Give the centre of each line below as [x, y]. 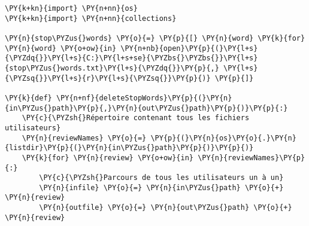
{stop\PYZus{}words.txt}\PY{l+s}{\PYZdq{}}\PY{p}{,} [112, 68]
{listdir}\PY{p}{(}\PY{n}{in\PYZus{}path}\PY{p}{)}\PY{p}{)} [129, 148]
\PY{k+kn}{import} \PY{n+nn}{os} [71, 8]
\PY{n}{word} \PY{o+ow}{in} [61, 48]
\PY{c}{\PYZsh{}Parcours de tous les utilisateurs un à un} [161, 178]
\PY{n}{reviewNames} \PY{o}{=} [84, 138]
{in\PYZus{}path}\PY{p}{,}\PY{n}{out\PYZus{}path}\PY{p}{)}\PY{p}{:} [146, 108]
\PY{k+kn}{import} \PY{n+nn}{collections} [91, 18]
